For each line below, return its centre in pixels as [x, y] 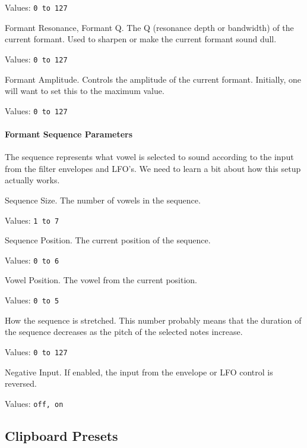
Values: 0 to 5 [32, 300]
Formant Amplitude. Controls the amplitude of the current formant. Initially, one [153, 79]
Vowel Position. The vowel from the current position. [101, 280]
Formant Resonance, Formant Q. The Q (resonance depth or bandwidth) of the [149, 27]
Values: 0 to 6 [32, 260]
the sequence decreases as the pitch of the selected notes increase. [124, 332]
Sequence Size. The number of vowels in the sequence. [103, 200]
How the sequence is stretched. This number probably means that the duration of [153, 320]
